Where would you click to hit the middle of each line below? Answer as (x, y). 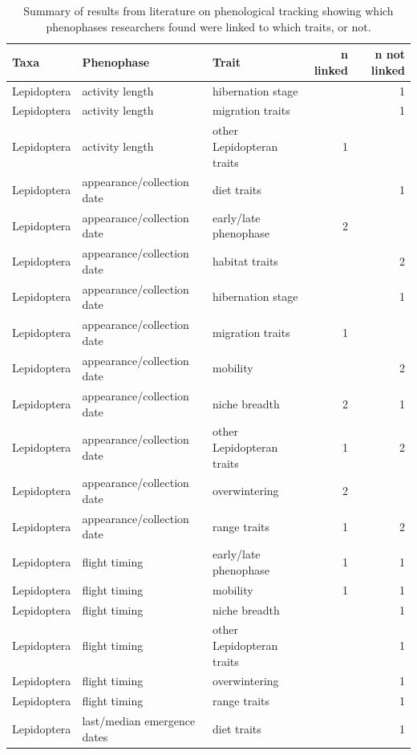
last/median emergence (139, 721)
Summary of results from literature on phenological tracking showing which (208, 10)
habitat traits (245, 261)
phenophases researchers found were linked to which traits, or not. (208, 26)
